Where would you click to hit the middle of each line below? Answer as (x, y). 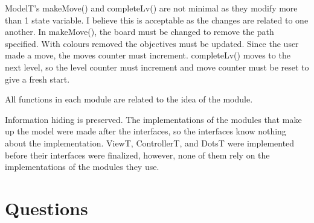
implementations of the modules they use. (82, 167)
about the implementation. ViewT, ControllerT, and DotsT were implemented (150, 143)
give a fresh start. (37, 79)
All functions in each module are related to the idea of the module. (129, 99)
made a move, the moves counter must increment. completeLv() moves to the (148, 55)
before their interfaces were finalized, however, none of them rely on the (137, 155)
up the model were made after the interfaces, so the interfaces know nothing (146, 131)
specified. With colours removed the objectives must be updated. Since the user (152, 43)
